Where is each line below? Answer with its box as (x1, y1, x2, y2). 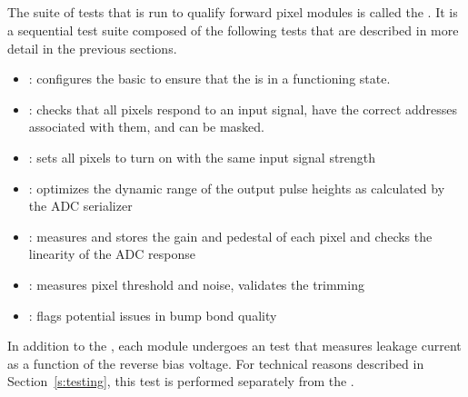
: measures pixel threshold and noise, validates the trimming (28, 274, 364, 293)
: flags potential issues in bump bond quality (28, 305, 277, 324)
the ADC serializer (28, 196, 133, 215)
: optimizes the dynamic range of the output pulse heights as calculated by (28, 178, 445, 197)
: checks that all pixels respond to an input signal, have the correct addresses (28, 99, 458, 118)
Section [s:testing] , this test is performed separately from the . (7, 372, 354, 391)
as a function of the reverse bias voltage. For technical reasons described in (7, 353, 424, 372)
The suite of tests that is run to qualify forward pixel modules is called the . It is (7, 3, 458, 22)
